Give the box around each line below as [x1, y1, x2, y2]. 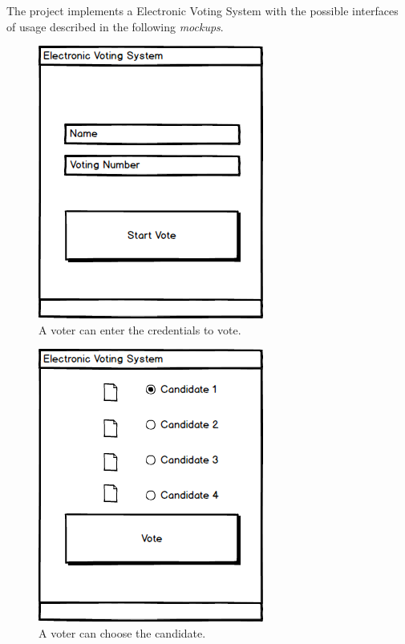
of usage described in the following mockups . [6, 18, 224, 34]
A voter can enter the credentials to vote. [38, 321, 241, 338]
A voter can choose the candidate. [38, 624, 206, 641]
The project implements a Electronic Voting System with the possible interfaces [6, 2, 399, 18]
